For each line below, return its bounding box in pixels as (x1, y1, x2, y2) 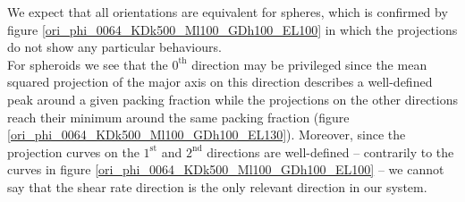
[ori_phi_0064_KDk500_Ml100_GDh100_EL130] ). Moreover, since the (7, 125, 406, 144)
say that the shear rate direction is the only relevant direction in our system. (7, 177, 427, 196)
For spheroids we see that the (7, 55, 168, 73)
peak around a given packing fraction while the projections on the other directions (7, 89, 458, 108)
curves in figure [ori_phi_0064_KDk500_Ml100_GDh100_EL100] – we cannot (7, 160, 444, 179)
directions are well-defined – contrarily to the (207, 142, 454, 161)
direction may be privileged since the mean (191, 55, 427, 73)
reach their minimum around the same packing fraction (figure (7, 107, 350, 126)
